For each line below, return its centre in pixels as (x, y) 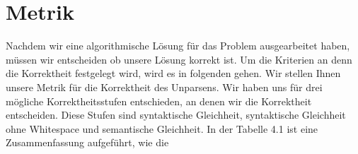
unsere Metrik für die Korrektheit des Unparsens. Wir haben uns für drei (164, 87)
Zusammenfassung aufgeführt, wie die (87, 142)
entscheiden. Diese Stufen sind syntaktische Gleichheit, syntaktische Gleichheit (176, 115)
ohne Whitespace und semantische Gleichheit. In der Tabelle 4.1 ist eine (162, 128)
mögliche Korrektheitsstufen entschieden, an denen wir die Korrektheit (159, 101)
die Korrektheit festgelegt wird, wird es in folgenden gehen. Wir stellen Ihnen (173, 73)
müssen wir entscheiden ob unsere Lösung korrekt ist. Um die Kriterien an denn (179, 59)
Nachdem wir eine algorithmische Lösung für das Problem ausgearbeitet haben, (178, 46)
